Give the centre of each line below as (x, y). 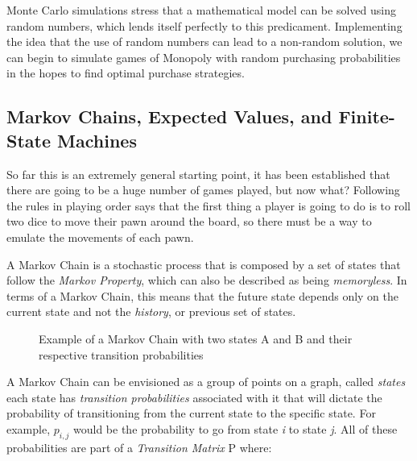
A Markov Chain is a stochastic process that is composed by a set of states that (204, 264)
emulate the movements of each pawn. (100, 237)
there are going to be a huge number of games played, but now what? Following (203, 190)
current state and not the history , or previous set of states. (151, 311)
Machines (97, 140)
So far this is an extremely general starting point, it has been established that (198, 174)
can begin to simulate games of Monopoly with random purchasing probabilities (204, 57)
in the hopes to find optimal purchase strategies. (126, 73)
